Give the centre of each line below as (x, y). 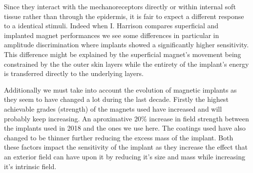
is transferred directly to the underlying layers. (74, 73)
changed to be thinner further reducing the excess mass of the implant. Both (119, 137)
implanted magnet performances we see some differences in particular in (112, 35)
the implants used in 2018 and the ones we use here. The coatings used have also (125, 128)
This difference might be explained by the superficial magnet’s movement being (123, 54)
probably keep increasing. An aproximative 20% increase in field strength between (126, 118)
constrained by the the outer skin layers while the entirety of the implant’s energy (126, 64)
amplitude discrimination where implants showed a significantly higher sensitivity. (126, 45)
